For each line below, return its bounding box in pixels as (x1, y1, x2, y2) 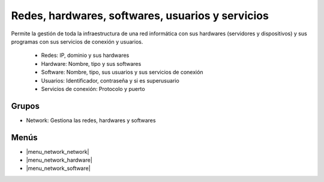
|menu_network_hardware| (26, 156, 92, 164)
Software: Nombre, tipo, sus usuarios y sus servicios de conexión (41, 69, 203, 76)
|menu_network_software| (26, 165, 91, 172)
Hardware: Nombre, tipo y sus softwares (41, 60, 142, 67)
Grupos (11, 101, 40, 111)
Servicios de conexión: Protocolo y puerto (41, 85, 145, 92)
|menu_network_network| (26, 148, 89, 155)
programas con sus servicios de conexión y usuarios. (11, 38, 143, 45)
